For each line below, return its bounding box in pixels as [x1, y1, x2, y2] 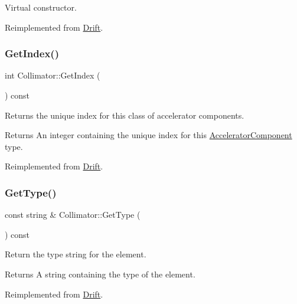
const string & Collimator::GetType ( [5, 208, 141, 221]
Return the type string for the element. [5, 248, 146, 260]
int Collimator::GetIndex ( [5, 69, 100, 81]
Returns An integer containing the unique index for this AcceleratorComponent [5, 129, 292, 141]
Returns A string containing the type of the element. [5, 267, 195, 280]
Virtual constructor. [5, 1, 77, 13]
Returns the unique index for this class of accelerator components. [5, 109, 244, 121]
